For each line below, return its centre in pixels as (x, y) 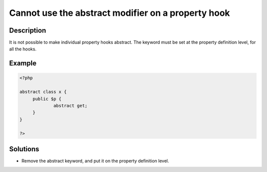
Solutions (24, 149)
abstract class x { (43, 92)
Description (28, 30)
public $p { (47, 99)
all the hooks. (23, 49)
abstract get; (70, 106)
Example (23, 64)
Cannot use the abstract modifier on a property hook (119, 13)
